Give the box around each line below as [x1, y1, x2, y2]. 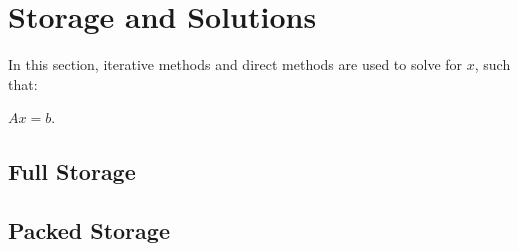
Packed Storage [8, 215, 170, 246]
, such [474, 54, 511, 75]
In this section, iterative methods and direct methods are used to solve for [8, 54, 463, 75]
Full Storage [8, 156, 136, 187]
